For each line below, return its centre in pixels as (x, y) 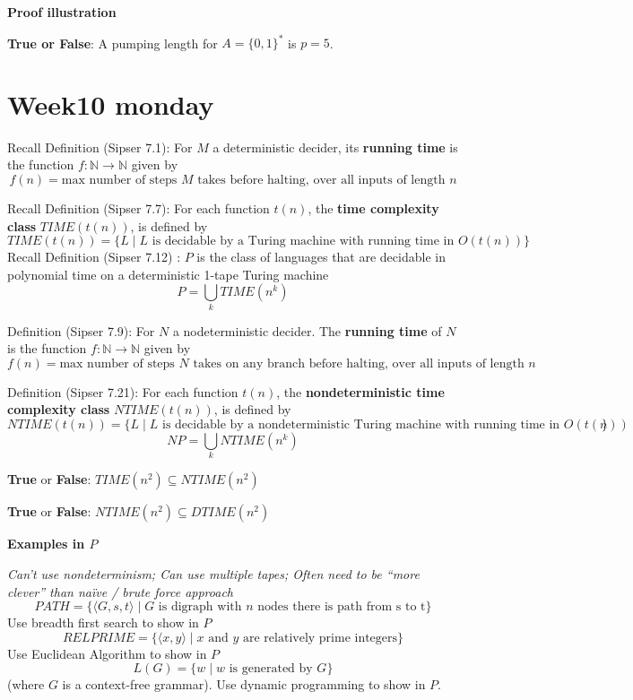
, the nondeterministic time (360, 391)
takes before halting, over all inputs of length (321, 180)
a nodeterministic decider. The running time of (307, 330)
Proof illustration (62, 12)
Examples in (46, 544)
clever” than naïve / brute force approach (120, 591)
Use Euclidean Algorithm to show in (107, 653)
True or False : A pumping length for (113, 43)
